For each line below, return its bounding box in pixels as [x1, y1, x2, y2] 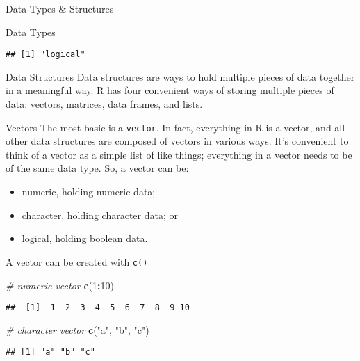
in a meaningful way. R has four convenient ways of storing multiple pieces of [6, 83, 334, 97]
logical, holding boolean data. [22, 231, 148, 246]
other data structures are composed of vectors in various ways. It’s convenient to [6, 134, 349, 148]
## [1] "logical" [6, 49, 85, 60]
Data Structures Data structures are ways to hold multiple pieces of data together [6, 69, 355, 83]
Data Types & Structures [6, 1, 114, 15]
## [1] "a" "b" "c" [6, 347, 95, 358]
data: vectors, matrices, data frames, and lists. [6, 97, 203, 111]
